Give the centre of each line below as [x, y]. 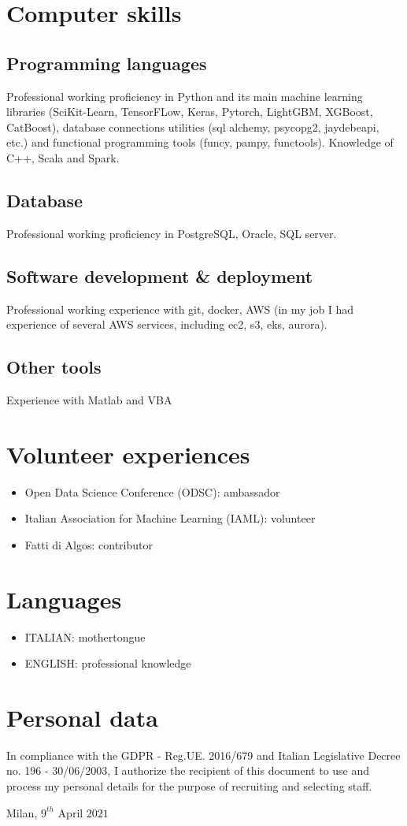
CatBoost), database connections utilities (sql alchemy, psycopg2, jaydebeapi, [193, 127]
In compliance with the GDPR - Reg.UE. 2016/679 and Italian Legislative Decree [203, 755]
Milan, [22, 812]
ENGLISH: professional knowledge [108, 663]
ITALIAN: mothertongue [85, 636]
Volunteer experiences [128, 454]
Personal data [82, 717]
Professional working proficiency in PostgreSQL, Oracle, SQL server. [172, 233]
